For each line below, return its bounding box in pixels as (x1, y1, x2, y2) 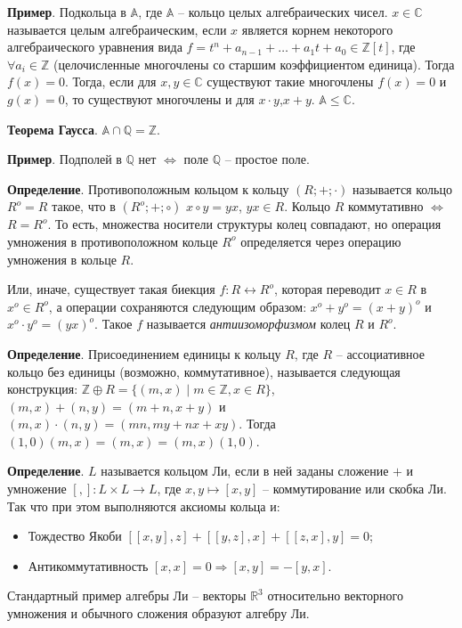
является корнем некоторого (241, 20, 393, 38)
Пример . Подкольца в (7, 3, 126, 20)
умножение (7, 479, 67, 498)
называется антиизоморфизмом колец (146, 314, 351, 333)
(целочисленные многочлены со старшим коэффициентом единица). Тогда (53, 54, 455, 73)
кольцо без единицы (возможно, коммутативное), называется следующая (7, 362, 401, 380)
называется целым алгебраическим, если (7, 20, 227, 38)
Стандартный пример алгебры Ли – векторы (7, 586, 247, 605)
